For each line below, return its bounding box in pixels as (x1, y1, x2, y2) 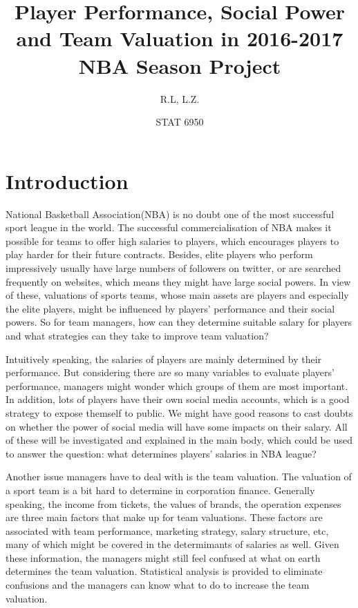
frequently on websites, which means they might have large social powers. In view (6, 274, 351, 288)
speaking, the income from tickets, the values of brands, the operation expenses (6, 496, 341, 511)
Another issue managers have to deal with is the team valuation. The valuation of (6, 469, 352, 484)
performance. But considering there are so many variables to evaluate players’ (6, 365, 335, 380)
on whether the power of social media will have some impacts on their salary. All (6, 419, 348, 433)
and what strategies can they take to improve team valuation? (6, 328, 269, 342)
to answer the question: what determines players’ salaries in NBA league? (6, 446, 317, 460)
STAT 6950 (156, 115, 204, 129)
